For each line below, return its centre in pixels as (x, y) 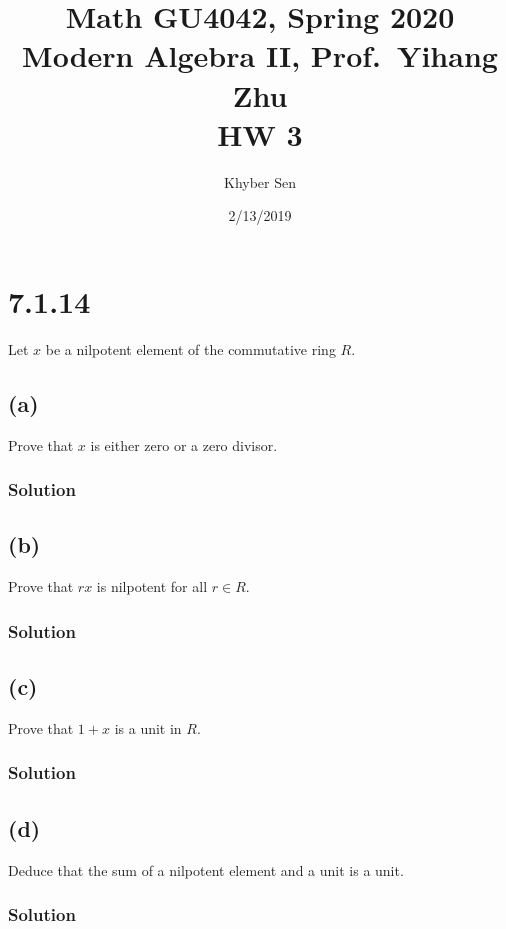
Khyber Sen (259, 181)
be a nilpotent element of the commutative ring (190, 348)
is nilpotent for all (152, 586)
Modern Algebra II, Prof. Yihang (260, 55)
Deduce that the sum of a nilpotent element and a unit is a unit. (206, 869)
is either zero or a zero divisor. (184, 444)
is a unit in (148, 727)
